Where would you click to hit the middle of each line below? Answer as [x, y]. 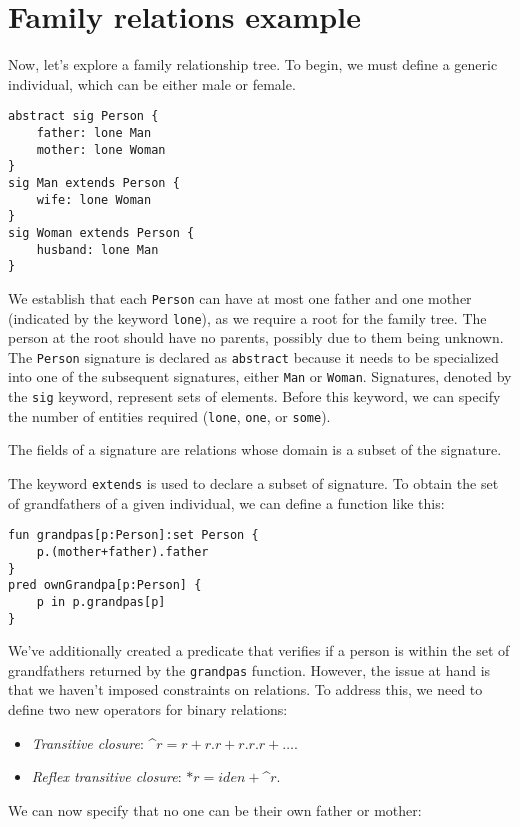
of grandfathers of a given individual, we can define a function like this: [226, 502]
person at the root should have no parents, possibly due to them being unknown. [256, 337]
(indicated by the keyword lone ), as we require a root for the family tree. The [247, 317]
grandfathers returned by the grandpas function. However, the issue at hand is [249, 669]
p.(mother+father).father [122, 551]
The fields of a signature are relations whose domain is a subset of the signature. [255, 449]
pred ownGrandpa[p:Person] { [105, 585]
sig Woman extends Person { [101, 232]
